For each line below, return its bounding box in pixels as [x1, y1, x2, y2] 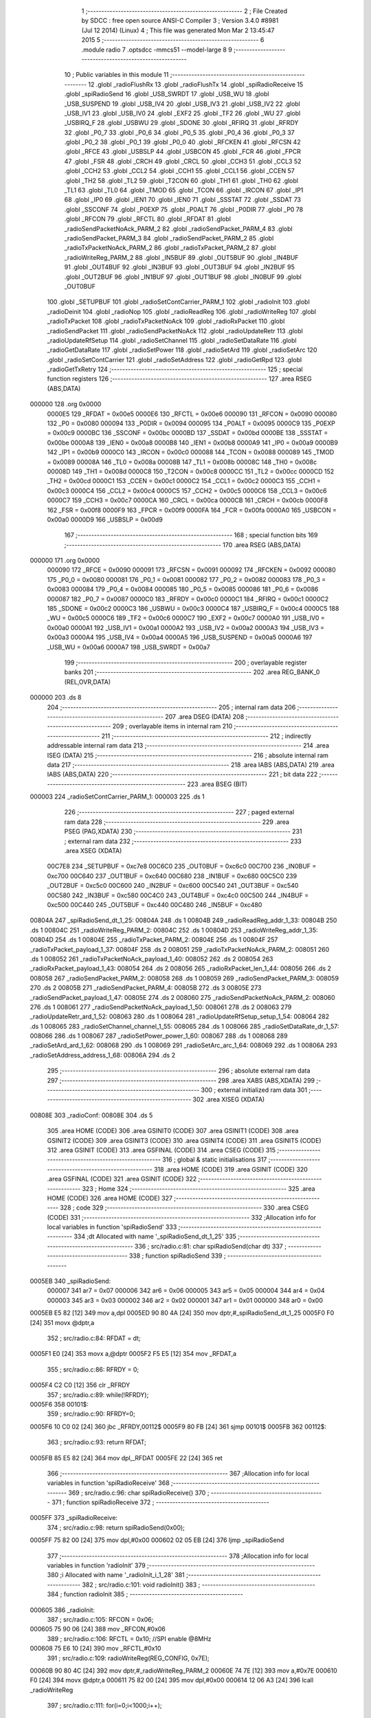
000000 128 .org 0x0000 [30, 400, 102, 408]
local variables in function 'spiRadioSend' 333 [47, 1223, 177, 1231]
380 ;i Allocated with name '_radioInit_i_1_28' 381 [47, 1571, 185, 1579]
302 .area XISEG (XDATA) [192, 1095, 265, 1104]
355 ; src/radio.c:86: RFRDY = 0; [47, 1365, 139, 1374]
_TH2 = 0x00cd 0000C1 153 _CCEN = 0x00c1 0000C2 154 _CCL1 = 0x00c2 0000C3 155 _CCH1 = [47, 477, 321, 485]
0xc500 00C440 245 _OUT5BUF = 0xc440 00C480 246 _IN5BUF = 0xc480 [47, 900, 262, 908]
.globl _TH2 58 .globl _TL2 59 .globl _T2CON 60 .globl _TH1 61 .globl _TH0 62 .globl [64, 176, 299, 185]
